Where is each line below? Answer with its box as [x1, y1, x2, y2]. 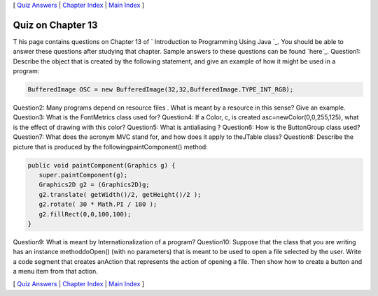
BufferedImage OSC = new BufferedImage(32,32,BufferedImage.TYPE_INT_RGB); [27, 86, 294, 94]
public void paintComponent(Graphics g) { [27, 161, 176, 169]
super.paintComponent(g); [38, 171, 128, 179]
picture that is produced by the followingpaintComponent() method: [13, 142, 208, 151]
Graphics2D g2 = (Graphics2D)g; [38, 181, 150, 188]
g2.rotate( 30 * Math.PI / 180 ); [38, 200, 157, 209]
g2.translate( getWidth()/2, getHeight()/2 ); [38, 191, 202, 198]
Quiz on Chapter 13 [13, 19, 98, 31]
